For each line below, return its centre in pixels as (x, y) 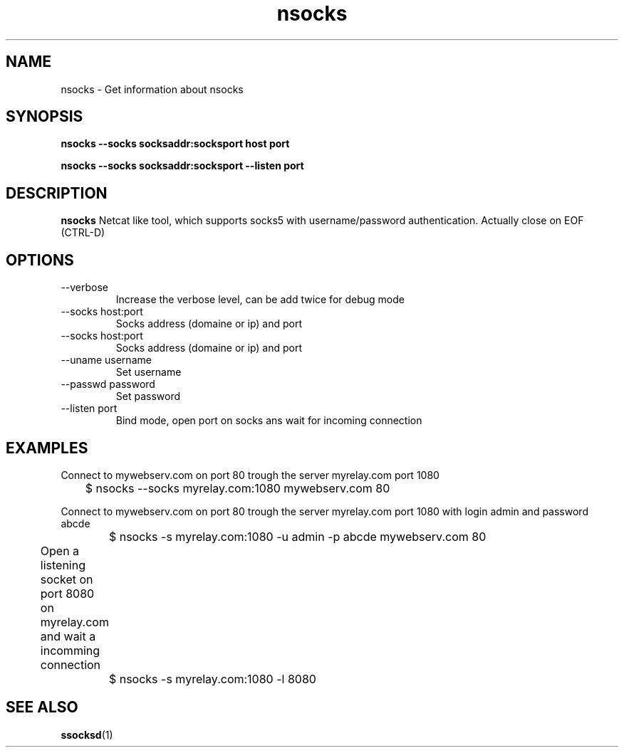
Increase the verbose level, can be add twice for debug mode (260, 300)
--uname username (106, 360)
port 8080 (67, 593)
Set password (148, 396)
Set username (149, 372)
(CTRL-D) (83, 233)
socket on (67, 579)
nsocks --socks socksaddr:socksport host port (175, 144)
